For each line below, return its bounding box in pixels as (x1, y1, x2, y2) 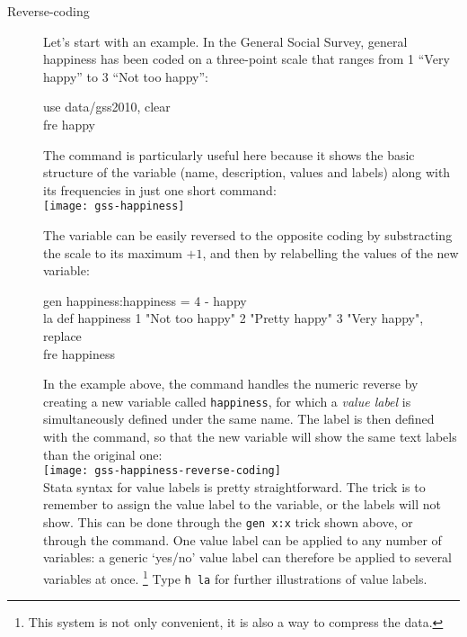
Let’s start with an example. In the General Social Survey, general (43, 31, 408, 50)
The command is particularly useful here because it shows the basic (43, 145, 415, 164)
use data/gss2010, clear (43, 97, 171, 116)
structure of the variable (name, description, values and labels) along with (43, 163, 451, 182)
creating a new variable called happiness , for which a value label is (43, 391, 411, 410)
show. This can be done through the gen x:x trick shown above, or (43, 513, 413, 532)
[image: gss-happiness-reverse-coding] (43, 464, 281, 478)
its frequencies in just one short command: (43, 180, 277, 199)
